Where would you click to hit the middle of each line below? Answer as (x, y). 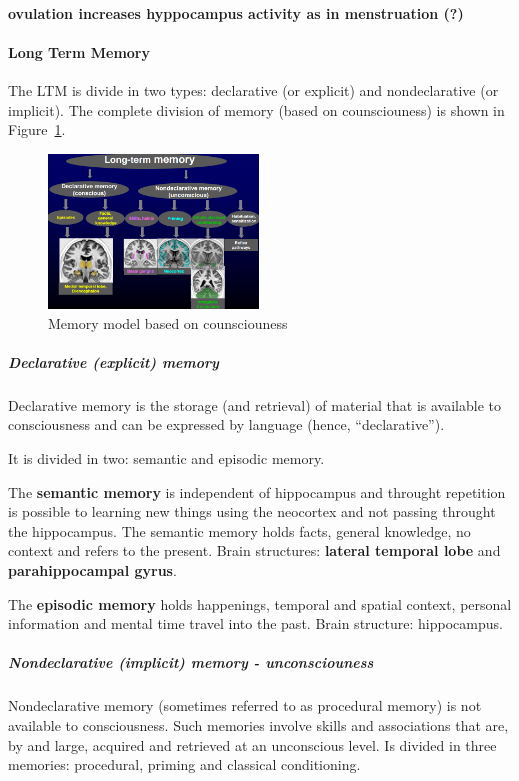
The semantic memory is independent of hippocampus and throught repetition (257, 491)
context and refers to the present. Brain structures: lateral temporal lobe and (254, 550)
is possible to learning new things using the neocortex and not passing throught (252, 511)
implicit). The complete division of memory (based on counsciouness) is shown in (256, 109)
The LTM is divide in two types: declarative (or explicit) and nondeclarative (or (253, 89)
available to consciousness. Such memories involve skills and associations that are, (258, 724)
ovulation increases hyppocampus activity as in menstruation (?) (236, 12)
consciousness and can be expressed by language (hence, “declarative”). (226, 424)
